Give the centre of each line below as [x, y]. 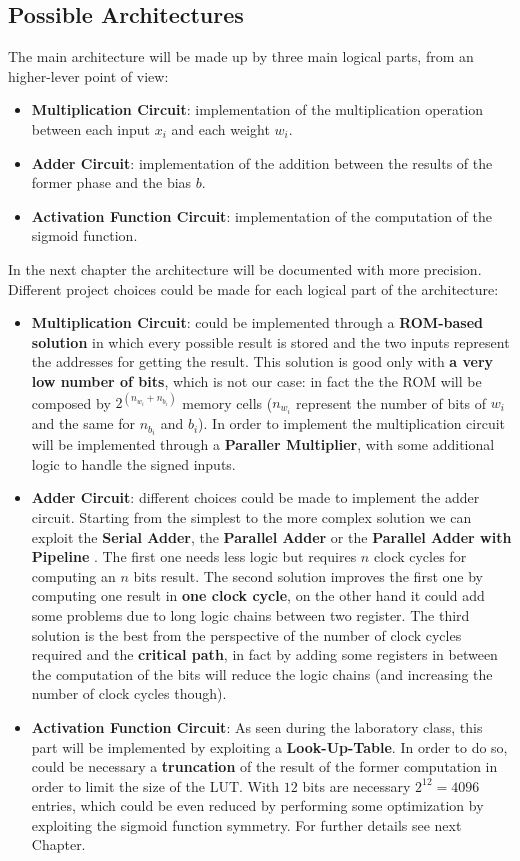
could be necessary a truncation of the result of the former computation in [264, 766]
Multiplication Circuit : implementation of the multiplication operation [257, 109]
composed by [71, 402]
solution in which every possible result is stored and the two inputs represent [270, 341]
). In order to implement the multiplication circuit [352, 423]
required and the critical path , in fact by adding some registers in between [264, 654]
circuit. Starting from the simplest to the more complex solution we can [251, 516]
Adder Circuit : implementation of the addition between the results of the [262, 162]
